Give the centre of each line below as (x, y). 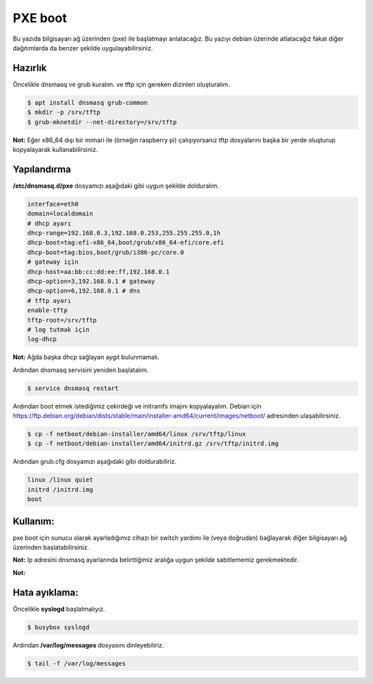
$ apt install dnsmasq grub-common (87, 102)
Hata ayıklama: (46, 593)
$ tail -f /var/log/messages (77, 663)
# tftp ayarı (49, 301)
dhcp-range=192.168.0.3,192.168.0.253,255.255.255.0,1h (124, 233)
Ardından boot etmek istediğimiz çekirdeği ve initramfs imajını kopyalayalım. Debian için (137, 406)
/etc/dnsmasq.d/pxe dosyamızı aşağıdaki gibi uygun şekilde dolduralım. (116, 186)
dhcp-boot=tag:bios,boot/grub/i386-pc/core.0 (106, 252)
